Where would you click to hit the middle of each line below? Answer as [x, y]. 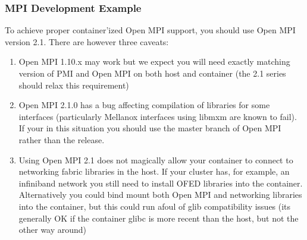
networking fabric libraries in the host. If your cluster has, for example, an [154, 171]
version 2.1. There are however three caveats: [87, 41]
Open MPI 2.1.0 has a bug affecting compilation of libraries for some [144, 105]
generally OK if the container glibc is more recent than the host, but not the [159, 218]
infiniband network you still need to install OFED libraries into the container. [161, 183]
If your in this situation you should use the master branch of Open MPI [150, 128]
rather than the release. [62, 139]
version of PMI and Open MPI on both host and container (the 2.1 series [152, 73]
